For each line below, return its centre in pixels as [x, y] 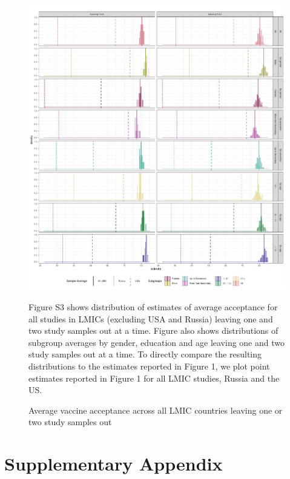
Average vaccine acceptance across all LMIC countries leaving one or [156, 410]
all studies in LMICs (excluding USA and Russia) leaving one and [151, 318]
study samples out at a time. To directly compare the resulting [145, 354]
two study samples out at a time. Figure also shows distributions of [153, 331]
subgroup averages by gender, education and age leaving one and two [157, 342]
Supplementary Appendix [114, 464]
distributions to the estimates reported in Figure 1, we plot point [149, 366]
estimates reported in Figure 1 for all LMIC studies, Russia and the [154, 378]
